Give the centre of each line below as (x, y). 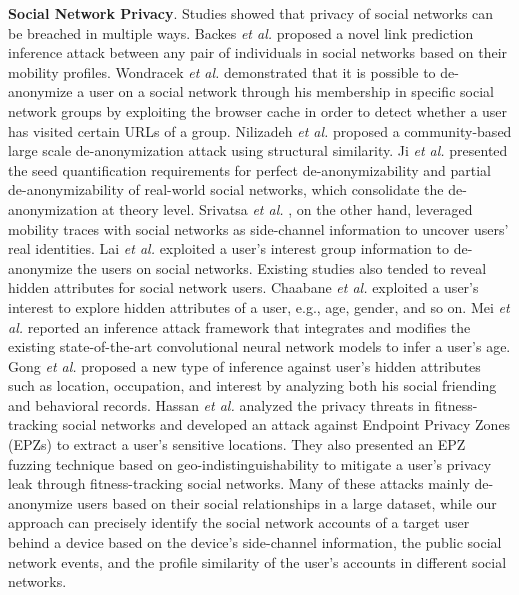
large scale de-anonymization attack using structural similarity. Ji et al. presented (258, 150)
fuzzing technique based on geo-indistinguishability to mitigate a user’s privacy (250, 463)
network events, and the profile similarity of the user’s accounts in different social (257, 561)
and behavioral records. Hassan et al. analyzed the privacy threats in (219, 404)
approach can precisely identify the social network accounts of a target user (239, 522)
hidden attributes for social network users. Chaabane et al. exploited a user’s (243, 287)
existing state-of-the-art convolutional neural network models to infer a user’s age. (259, 346)
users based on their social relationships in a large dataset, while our (287, 502)
